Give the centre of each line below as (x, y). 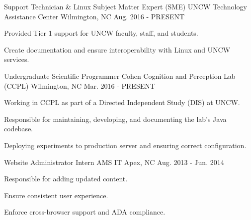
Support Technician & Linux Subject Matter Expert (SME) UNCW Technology (125, 6)
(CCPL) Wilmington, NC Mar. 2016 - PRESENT (80, 85)
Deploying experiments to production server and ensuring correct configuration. (125, 145)
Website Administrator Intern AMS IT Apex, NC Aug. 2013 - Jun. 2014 (114, 162)
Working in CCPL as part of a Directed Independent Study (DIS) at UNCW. (122, 102)
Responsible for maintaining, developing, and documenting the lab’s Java (115, 119)
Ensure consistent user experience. (56, 195)
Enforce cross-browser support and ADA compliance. (85, 212)
